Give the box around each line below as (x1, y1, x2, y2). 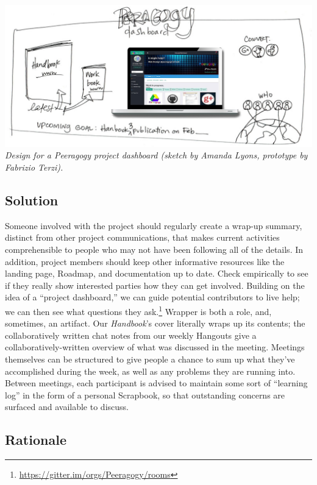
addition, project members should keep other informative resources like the (5, 255, 285, 267)
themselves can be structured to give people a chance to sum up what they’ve (5, 352, 295, 365)
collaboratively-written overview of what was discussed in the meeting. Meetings (5, 341, 305, 353)
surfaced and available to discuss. (5, 400, 129, 413)
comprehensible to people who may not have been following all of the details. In (5, 242, 304, 255)
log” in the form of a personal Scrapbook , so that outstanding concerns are (5, 388, 285, 401)
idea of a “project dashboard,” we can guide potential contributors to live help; (5, 291, 300, 303)
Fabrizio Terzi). (5, 160, 63, 173)
